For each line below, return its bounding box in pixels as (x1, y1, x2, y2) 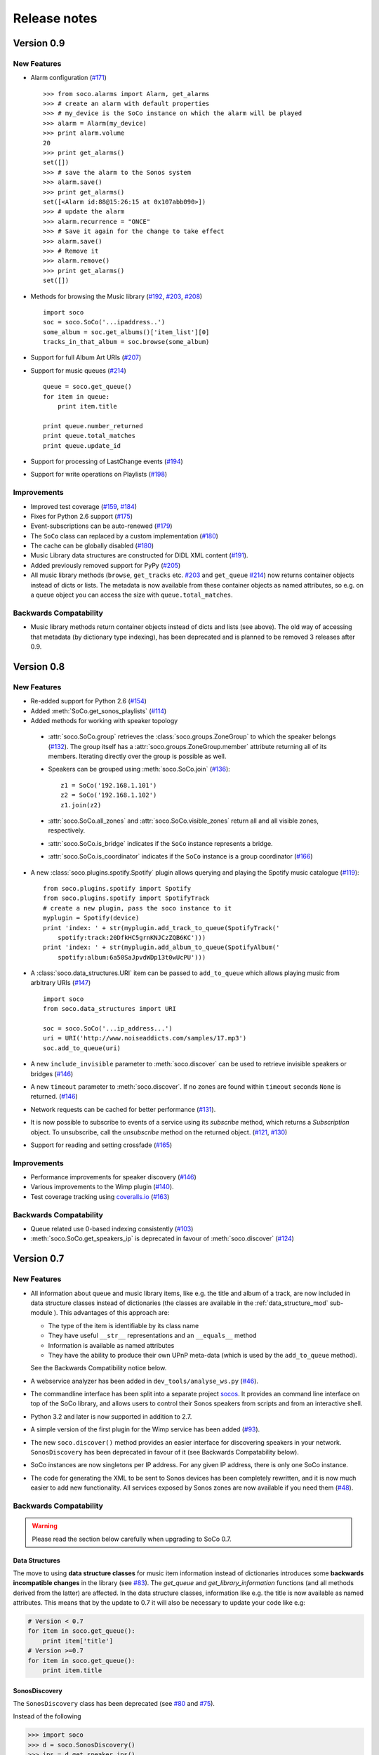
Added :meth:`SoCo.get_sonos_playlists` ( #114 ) (30, 706, 167, 715)
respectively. (48, 826, 86, 835)
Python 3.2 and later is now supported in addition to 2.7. (30, 1412, 192, 1421)
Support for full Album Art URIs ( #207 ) (30, 353, 142, 362)
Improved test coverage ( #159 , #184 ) (30, 502, 137, 510)
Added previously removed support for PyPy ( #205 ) (30, 561, 181, 569)
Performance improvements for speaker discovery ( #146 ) (30, 1173, 197, 1181)
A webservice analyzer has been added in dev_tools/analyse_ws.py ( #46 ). (30, 1377, 259, 1385)
